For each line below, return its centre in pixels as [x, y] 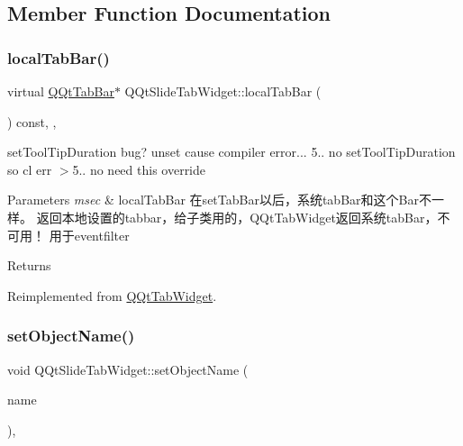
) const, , [32, 121]
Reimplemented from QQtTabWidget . [112, 295]
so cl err [30, 169]
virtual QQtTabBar [61, 91]
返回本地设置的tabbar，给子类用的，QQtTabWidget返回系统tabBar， [237, 217]
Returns [29, 265]
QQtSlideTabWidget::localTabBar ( [223, 91]
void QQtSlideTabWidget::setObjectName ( [128, 369]
